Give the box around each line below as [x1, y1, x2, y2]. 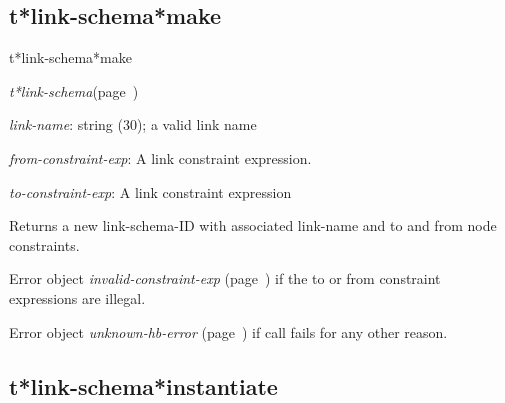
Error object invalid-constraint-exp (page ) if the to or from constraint [9, 268, 441, 289]
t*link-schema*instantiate [9, 370, 278, 401]
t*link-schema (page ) [9, 80, 139, 101]
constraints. [9, 234, 80, 255]
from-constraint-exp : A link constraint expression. [9, 147, 312, 168]
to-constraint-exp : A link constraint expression [9, 181, 292, 202]
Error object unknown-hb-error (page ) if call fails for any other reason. [9, 321, 448, 342]
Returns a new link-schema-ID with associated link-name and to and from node [9, 215, 497, 236]
